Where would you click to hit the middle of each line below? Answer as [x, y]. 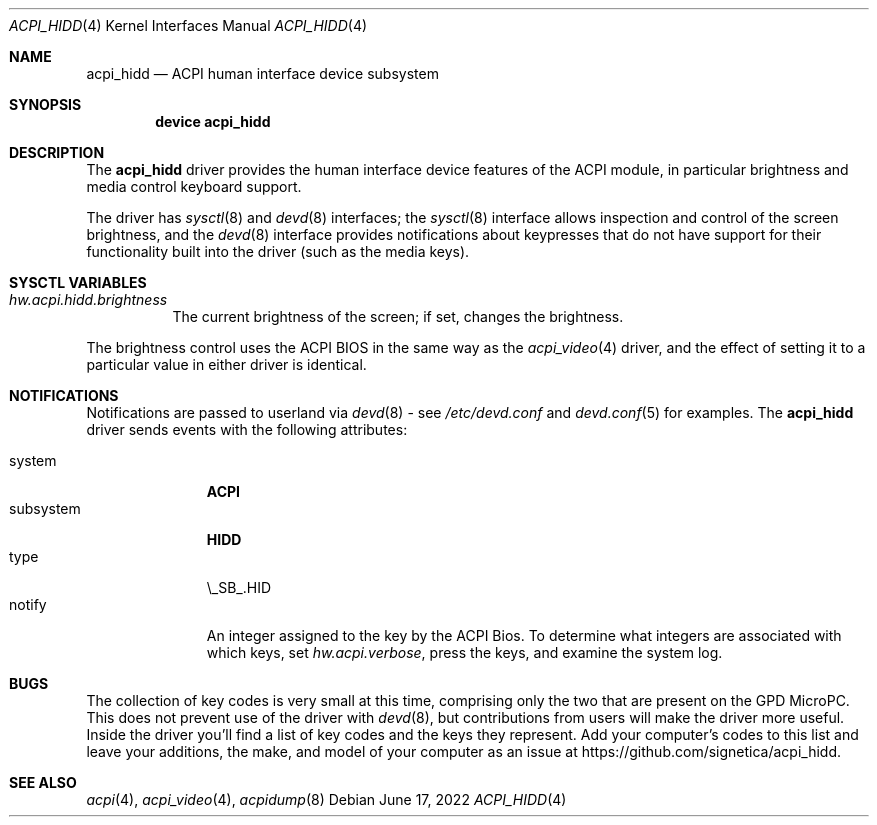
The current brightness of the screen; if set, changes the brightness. [398, 316]
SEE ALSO [43, 782]
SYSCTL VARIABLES [78, 282]
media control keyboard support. [194, 186]
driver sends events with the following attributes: [247, 429]
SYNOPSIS [45, 104]
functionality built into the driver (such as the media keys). [278, 251]
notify [28, 604]
